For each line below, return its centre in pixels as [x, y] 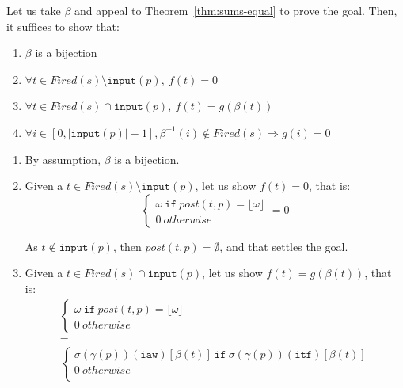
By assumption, [63, 159]
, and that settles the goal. [284, 246]
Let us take [34, 10]
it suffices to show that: [63, 26]
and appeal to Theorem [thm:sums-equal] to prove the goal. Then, [236, 10]
